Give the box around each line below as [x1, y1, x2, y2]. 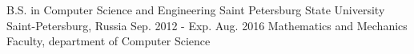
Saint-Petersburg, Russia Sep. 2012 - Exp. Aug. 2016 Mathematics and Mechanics [6, 17, 408, 33]
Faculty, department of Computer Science [6, 33, 211, 49]
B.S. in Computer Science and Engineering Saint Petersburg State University [6, 2, 385, 17]
